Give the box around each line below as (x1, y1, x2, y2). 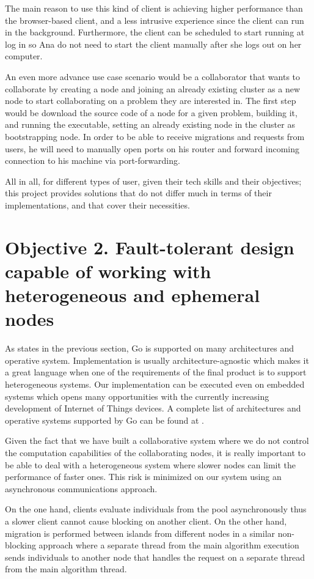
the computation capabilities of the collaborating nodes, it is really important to (5, 446, 305, 459)
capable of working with (5, 258, 211, 283)
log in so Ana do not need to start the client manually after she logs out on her (5, 37, 302, 50)
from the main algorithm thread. (5, 562, 127, 575)
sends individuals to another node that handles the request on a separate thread (5, 550, 305, 563)
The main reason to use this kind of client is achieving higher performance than (5, 2, 303, 14)
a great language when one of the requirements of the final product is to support (5, 366, 307, 378)
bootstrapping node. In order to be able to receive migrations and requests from (5, 130, 305, 142)
